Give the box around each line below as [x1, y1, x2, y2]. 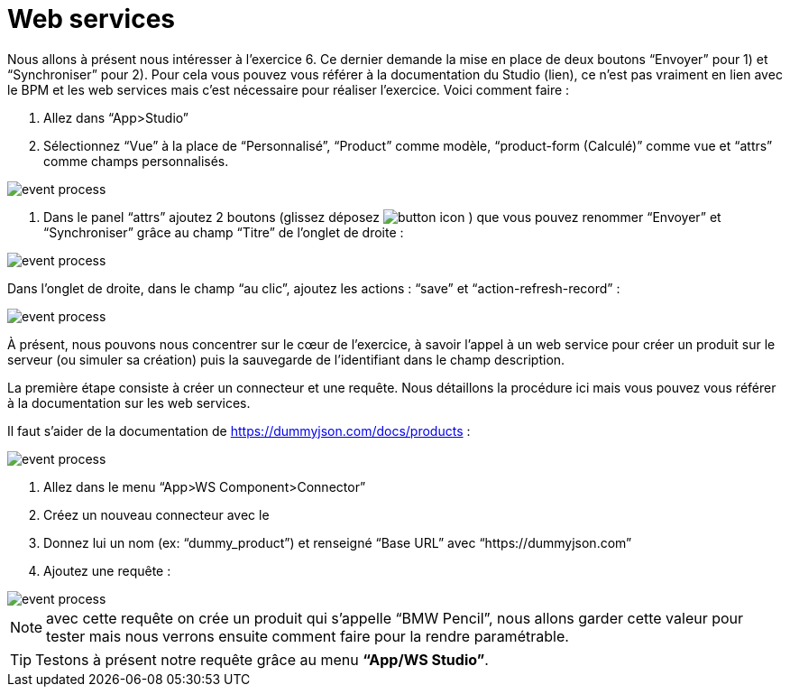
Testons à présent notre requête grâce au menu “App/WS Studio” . [35, 650, 489, 669]
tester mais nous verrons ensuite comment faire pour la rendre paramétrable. [46, 626, 569, 645]
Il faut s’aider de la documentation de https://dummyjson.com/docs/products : [7, 422, 471, 439]
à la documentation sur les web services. [7, 394, 251, 411]
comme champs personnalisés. [43, 153, 229, 169]
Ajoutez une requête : [43, 562, 171, 578]
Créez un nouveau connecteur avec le [43, 506, 270, 523]
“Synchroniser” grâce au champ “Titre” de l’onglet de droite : [43, 224, 404, 240]
